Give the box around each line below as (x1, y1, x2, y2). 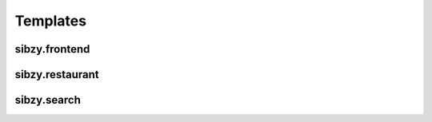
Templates (14, 12, 87, 30)
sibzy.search (14, 93, 82, 107)
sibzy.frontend (14, 42, 90, 56)
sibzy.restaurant (14, 68, 99, 81)
